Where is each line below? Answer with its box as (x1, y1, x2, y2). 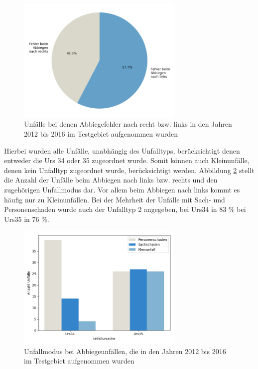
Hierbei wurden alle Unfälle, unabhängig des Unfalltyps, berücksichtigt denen (4, 145, 240, 156)
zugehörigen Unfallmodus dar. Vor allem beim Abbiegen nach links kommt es (4, 184, 240, 194)
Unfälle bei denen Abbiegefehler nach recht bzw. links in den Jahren (24, 119, 232, 129)
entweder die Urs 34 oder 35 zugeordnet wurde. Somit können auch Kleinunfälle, (4, 155, 250, 166)
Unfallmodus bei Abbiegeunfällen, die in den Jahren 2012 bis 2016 (24, 346, 226, 356)
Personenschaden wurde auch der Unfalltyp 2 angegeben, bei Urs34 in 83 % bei (4, 204, 246, 214)
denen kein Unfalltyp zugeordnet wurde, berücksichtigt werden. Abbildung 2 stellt (4, 165, 255, 175)
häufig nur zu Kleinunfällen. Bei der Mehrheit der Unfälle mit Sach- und (4, 194, 225, 204)
